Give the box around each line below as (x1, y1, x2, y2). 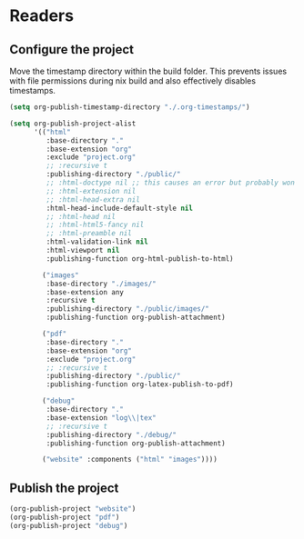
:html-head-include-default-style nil (46, 204, 194, 213)
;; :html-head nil (46, 212, 117, 221)
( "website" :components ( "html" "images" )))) (42, 455, 218, 464)
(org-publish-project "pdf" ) (9, 513, 120, 522)
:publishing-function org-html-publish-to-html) (46, 254, 234, 264)
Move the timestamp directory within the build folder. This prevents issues (9, 65, 288, 76)
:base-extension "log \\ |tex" (46, 413, 157, 423)
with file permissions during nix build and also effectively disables (9, 75, 257, 86)
